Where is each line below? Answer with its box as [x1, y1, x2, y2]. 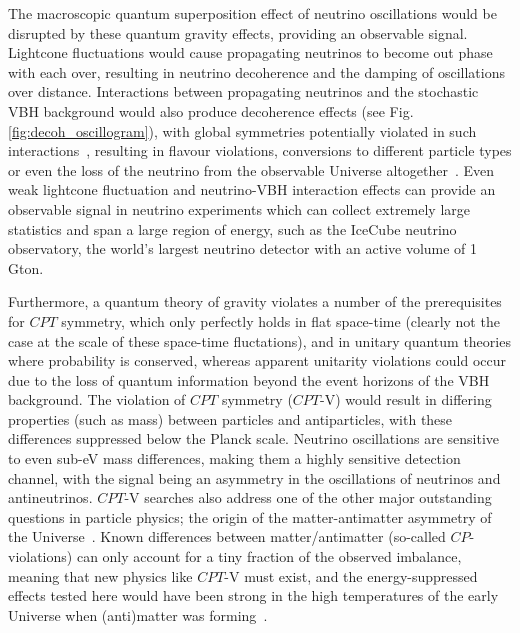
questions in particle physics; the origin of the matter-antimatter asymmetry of [8, 506, 492, 527]
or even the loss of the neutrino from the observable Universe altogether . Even [8, 159, 495, 180]
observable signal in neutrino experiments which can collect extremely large [8, 198, 471, 219]
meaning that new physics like [8, 565, 193, 586]
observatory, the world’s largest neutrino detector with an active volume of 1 [8, 238, 478, 259]
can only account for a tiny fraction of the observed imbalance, [76, 546, 462, 567]
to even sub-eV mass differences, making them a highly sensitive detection [8, 448, 461, 469]
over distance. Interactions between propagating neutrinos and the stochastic [8, 81, 479, 102]
